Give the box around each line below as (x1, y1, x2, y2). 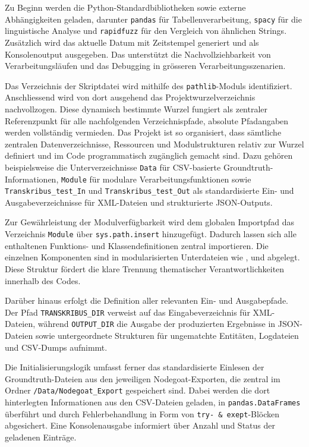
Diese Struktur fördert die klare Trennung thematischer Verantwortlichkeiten (5, 262, 285, 275)
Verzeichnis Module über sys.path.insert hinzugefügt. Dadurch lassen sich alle (5, 228, 297, 240)
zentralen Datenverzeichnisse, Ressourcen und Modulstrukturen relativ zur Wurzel (5, 137, 304, 150)
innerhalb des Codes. (5, 274, 81, 287)
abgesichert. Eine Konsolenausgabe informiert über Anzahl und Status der (5, 419, 275, 432)
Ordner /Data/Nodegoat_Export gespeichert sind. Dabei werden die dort (5, 384, 270, 396)
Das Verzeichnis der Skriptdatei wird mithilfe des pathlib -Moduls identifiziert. (5, 79, 292, 92)
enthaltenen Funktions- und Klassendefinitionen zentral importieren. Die (5, 239, 269, 251)
